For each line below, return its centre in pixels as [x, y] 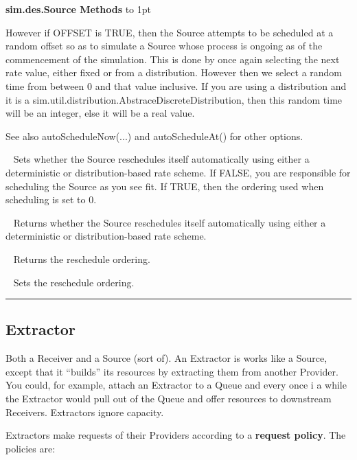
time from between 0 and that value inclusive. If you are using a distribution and [176, 85]
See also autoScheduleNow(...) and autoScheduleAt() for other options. [154, 136]
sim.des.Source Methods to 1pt [79, 9]
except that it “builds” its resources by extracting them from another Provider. [172, 371]
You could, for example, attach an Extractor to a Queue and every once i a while [176, 385]
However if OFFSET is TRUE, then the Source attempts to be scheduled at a [170, 32]
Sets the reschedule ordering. [74, 282]
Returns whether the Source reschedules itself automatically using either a [170, 222]
